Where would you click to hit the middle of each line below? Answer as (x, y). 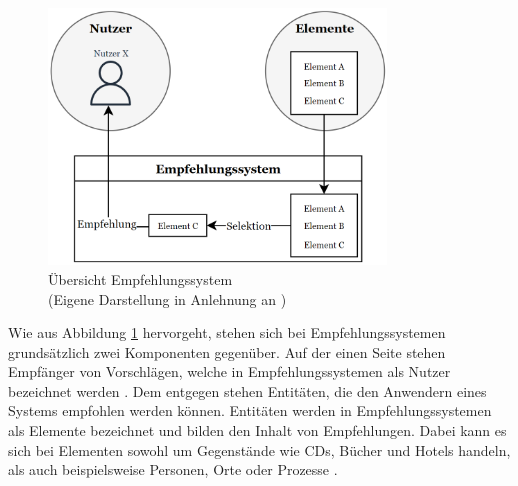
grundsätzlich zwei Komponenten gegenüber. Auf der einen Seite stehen (227, 351)
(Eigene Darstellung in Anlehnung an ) (167, 298)
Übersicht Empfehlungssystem (140, 278)
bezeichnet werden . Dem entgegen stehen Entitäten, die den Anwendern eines (247, 390)
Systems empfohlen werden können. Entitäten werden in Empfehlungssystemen (250, 410)
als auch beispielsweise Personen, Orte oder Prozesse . (173, 469)
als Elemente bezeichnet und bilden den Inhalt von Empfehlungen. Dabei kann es (257, 430)
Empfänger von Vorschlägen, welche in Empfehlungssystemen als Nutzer (229, 371)
